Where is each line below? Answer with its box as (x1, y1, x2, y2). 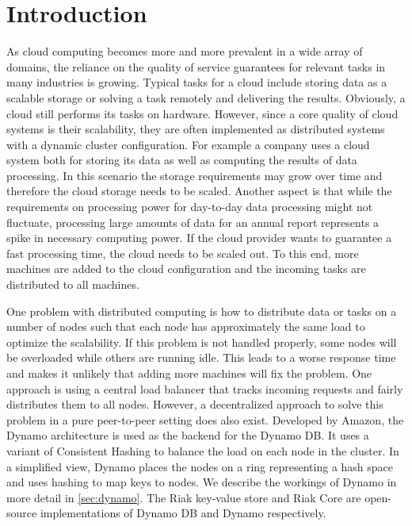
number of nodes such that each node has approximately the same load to (6, 318, 365, 335)
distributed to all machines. (6, 276, 139, 293)
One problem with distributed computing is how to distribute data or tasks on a (6, 302, 397, 319)
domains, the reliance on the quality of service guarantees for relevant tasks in (6, 58, 386, 75)
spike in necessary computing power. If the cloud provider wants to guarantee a (6, 229, 392, 246)
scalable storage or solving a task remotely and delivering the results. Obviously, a (6, 89, 406, 106)
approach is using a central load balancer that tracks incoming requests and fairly (6, 380, 403, 397)
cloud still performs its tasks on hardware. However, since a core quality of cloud (6, 105, 399, 121)
